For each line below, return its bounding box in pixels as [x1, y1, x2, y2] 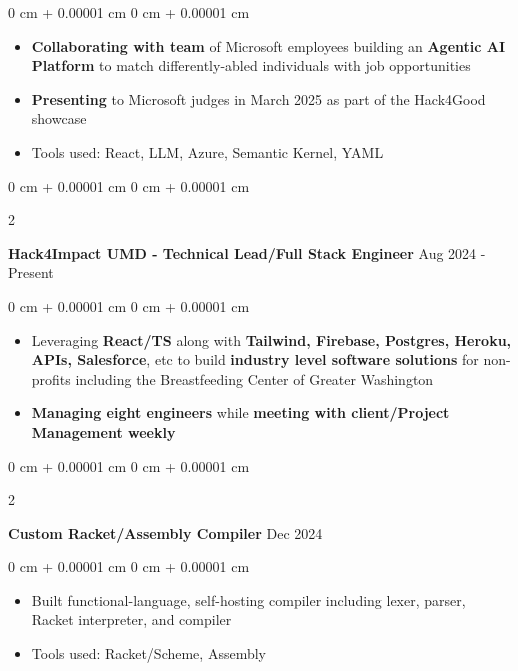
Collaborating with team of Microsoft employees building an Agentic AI [31, 35, 506, 56]
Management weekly [31, 421, 176, 442]
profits [31, 368, 71, 389]
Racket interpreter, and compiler [31, 609, 232, 630]
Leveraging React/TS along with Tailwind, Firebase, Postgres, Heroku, [31, 329, 512, 350]
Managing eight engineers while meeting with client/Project [31, 402, 450, 423]
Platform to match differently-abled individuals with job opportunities [31, 55, 471, 76]
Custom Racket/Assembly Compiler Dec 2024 [8, 522, 323, 543]
